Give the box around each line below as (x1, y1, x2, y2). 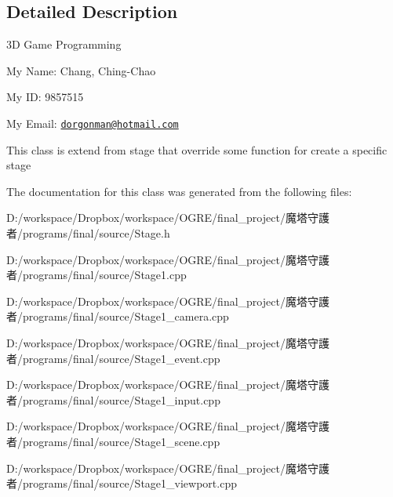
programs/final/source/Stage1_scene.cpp (22, 433, 220, 449)
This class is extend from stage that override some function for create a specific (6, 141, 388, 158)
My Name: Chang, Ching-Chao (6, 62, 156, 78)
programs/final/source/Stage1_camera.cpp (22, 308, 229, 325)
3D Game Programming (6, 36, 122, 53)
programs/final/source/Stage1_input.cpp (22, 391, 220, 408)
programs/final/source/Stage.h (22, 225, 170, 241)
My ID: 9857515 (6, 89, 84, 105)
